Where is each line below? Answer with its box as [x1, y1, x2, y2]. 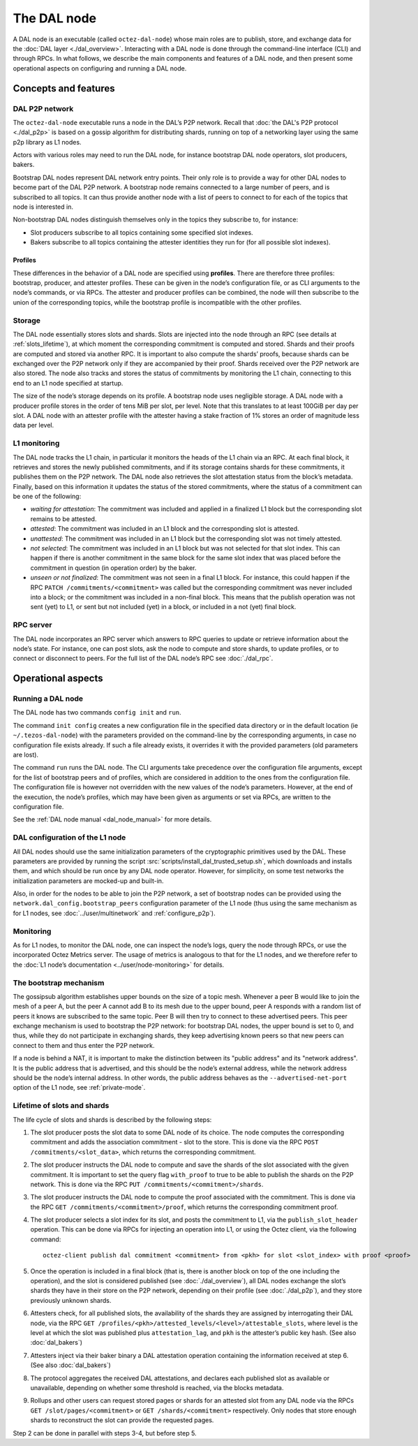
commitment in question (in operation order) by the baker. [30, 563, 197, 572]
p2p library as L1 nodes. [13, 138, 82, 146]
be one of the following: [13, 492, 82, 501]
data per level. [13, 421, 54, 430]
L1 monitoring [13, 439, 60, 448]
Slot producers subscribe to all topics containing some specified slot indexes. [30, 228, 254, 237]
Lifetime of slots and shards [13, 1101, 110, 1111]
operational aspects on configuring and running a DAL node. [13, 64, 187, 73]
